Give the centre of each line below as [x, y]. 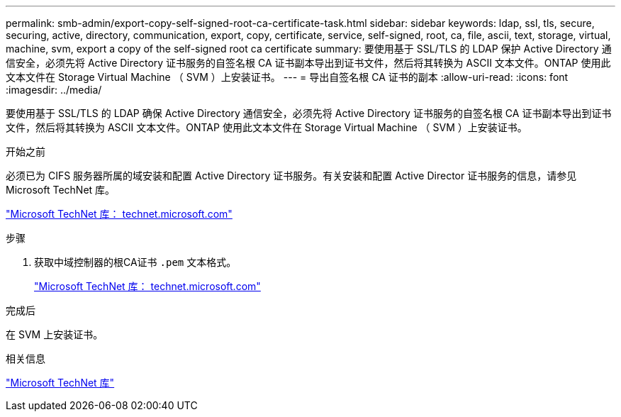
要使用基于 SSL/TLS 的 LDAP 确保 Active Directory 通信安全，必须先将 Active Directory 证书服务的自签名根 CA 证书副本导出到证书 [309, 113]
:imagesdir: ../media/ [54, 90]
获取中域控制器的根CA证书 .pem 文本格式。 [135, 262]
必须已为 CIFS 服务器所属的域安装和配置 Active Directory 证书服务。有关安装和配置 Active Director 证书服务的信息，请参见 [291, 176]
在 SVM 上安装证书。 [55, 334]
